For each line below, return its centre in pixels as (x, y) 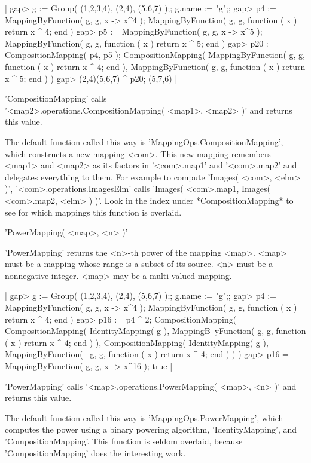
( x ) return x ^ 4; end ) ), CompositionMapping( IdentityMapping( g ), (137, 342)
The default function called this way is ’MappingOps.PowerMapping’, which (144, 417)
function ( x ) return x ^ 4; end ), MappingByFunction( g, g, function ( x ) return (155, 66)
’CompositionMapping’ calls (56, 98)
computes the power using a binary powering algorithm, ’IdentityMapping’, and (151, 429)
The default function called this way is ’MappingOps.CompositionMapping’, (144, 141)
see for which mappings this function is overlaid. (93, 212)
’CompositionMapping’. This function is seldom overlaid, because (124, 441)
